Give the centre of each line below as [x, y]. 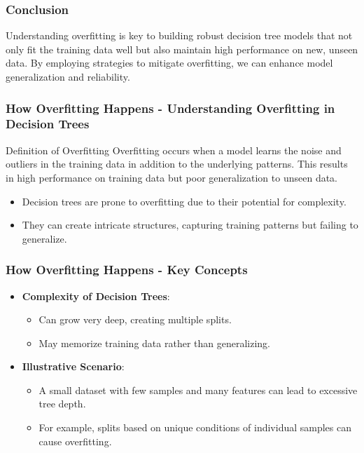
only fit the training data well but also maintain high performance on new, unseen [182, 49]
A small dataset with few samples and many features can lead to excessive [198, 390]
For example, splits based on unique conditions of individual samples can [195, 427]
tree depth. [62, 404]
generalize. [44, 238]
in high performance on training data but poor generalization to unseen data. [172, 177]
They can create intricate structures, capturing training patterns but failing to [190, 225]
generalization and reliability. [68, 76]
